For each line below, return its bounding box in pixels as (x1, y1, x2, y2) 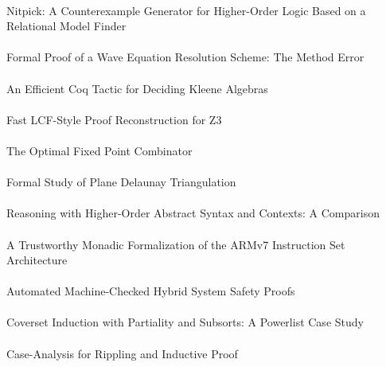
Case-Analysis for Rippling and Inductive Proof (6, 345, 238, 361)
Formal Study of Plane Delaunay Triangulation (6, 174, 236, 190)
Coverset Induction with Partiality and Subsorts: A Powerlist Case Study (6, 314, 364, 330)
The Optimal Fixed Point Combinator (6, 142, 193, 158)
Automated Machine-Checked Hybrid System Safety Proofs (6, 283, 295, 299)
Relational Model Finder (6, 18, 127, 34)
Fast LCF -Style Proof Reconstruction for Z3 (6, 111, 222, 127)
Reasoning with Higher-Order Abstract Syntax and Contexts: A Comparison (6, 205, 380, 221)
